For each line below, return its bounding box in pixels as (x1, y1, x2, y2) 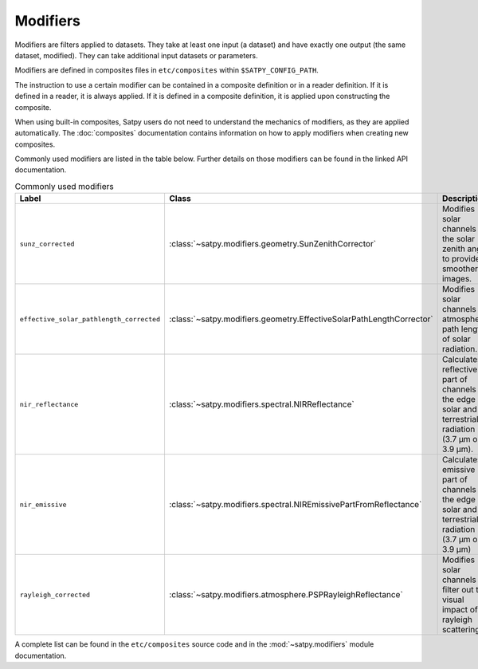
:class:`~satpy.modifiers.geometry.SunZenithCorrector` (168, 238, 377, 250)
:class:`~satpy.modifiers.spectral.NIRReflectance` (168, 399, 355, 410)
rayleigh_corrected (19, 590, 91, 599)
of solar (442, 333, 472, 344)
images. (442, 274, 472, 285)
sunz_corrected (19, 239, 75, 248)
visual (442, 594, 464, 605)
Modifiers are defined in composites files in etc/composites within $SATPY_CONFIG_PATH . (14, 65, 319, 75)
